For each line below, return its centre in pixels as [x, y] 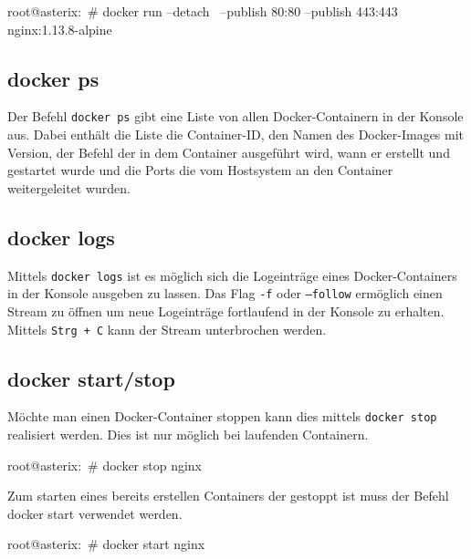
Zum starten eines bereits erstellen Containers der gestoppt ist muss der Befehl [228, 496]
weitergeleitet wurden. [69, 187]
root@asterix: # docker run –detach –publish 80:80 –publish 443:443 [203, 11]
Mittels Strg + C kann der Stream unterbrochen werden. [167, 329]
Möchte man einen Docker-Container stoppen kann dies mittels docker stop [222, 416]
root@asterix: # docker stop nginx [105, 465]
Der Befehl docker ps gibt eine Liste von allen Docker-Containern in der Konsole [235, 116]
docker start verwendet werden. [95, 513]
